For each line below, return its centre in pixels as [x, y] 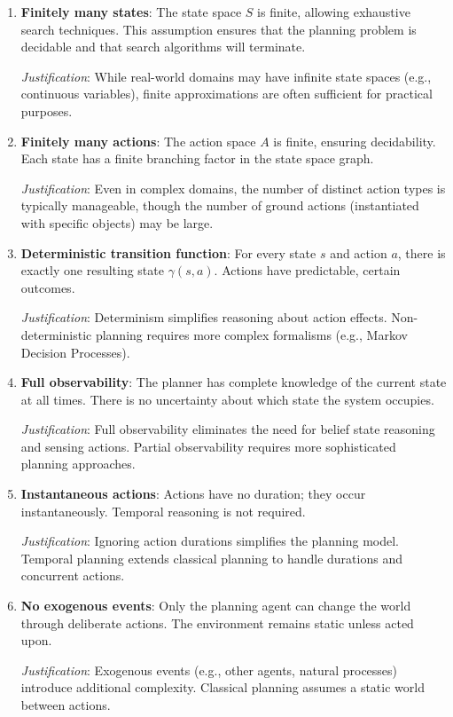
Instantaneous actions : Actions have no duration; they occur [193, 494]
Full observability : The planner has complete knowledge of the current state [234, 382]
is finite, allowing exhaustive [334, 12]
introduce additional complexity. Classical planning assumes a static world [223, 687]
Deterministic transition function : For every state [168, 252]
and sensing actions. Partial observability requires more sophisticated [208, 446]
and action [359, 252]
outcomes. [48, 287]
